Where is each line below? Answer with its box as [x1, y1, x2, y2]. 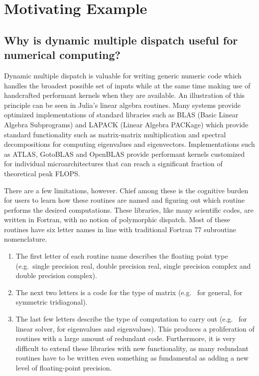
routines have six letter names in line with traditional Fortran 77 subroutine [4, 224, 236, 234]
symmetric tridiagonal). [15, 297, 88, 307]
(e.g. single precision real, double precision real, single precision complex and [15, 260, 251, 271]
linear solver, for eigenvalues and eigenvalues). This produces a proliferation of [15, 323, 255, 334]
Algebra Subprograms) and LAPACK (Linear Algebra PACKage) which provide [4, 119, 249, 129]
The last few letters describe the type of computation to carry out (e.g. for [15, 314, 247, 324]
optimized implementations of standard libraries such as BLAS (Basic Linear [4, 109, 239, 120]
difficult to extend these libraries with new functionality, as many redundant [15, 343, 249, 353]
